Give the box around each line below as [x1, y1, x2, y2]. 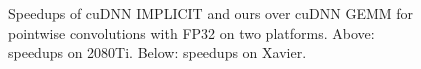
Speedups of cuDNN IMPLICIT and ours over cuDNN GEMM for [8, 3, 414, 23]
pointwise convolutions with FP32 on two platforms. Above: [8, 22, 375, 43]
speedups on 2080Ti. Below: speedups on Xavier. [8, 42, 307, 63]
